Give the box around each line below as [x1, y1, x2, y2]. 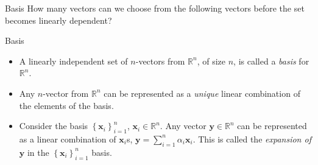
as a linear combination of [19, 132, 116, 145]
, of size [197, 54, 226, 67]
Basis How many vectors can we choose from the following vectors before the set [5, 2, 305, 14]
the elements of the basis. [19, 99, 114, 111]
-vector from [43, 86, 89, 99]
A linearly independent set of [19, 54, 128, 67]
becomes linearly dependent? [5, 13, 112, 26]
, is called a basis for [233, 54, 309, 67]
